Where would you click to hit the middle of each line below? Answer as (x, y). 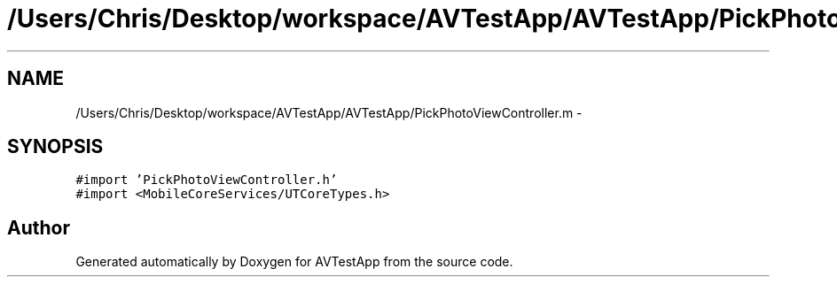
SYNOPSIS (55, 147)
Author (39, 227)
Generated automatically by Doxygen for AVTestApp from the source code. (294, 262)
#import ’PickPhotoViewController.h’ (207, 180)
